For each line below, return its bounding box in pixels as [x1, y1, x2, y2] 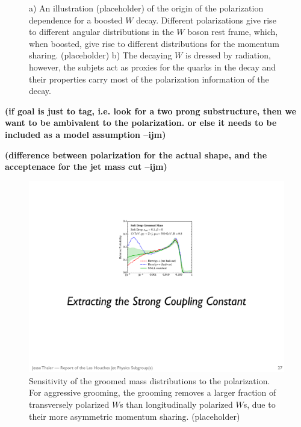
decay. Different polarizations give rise [136, 13, 276, 26]
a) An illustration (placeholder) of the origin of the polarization [29, 2, 264, 14]
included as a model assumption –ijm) [5, 128, 166, 140]
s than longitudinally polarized [120, 398, 233, 411]
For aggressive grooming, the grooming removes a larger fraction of [29, 386, 276, 399]
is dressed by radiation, [185, 49, 271, 61]
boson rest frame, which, [187, 25, 278, 38]
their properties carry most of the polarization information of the [29, 72, 269, 85]
